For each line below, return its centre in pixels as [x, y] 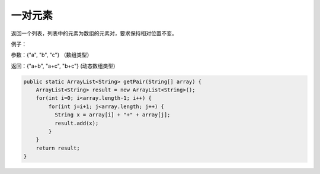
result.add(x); [76, 123]
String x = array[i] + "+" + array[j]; [112, 115]
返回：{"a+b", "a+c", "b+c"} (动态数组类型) [63, 66]
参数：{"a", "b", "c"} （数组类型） [52, 55]
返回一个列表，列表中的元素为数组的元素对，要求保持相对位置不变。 [94, 33]
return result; [58, 148]
